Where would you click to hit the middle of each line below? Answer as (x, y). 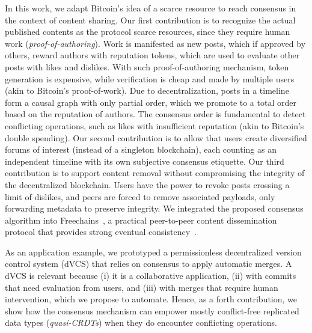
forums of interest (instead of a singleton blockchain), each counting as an (141, 149)
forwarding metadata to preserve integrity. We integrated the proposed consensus (154, 208)
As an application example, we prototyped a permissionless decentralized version (153, 252)
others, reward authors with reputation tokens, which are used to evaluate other (152, 55)
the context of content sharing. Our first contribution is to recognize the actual (150, 20)
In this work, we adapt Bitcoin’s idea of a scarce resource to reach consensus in (151, 8)
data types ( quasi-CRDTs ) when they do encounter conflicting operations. (141, 322)
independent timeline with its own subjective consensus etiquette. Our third (145, 161)
